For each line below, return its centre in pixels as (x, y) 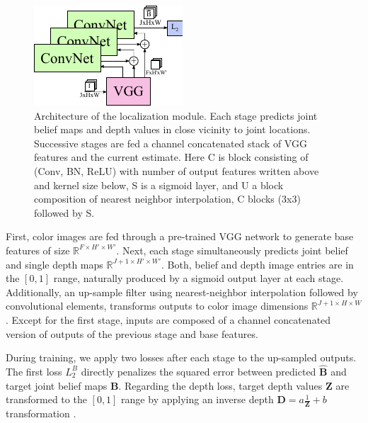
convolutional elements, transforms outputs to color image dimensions (157, 306)
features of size (38, 250)
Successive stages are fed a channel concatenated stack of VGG (171, 143)
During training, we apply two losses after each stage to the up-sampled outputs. (181, 357)
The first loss (34, 371)
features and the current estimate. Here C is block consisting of (171, 157)
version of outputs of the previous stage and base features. (132, 333)
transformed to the (46, 399)
